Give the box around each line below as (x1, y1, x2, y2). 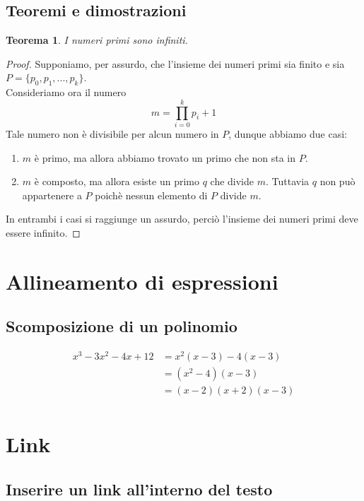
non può (319, 174, 356, 189)
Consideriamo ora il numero (6, 85, 127, 100)
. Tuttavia (265, 174, 310, 189)
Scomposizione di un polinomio (6, 315, 237, 337)
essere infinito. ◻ (6, 225, 81, 240)
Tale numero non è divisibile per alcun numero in (6, 126, 219, 141)
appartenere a (22, 187, 82, 202)
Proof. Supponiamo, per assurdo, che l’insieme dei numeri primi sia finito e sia (6, 56, 345, 71)
